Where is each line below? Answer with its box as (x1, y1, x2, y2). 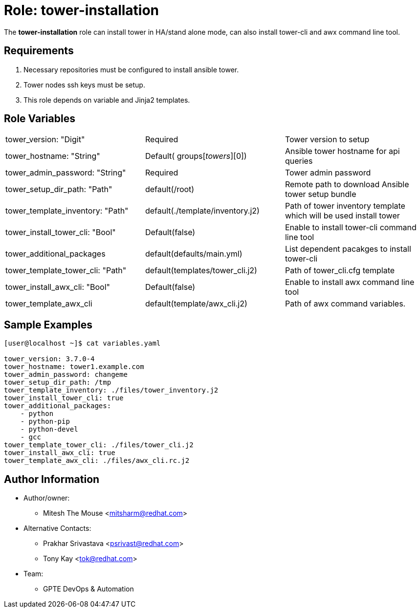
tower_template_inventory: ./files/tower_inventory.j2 (4, 386, 219, 394)
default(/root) (145, 184, 195, 195)
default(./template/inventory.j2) (145, 206, 260, 216)
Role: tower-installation (4, 2, 159, 19)
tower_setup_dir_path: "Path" (5, 184, 112, 195)
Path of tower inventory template (285, 201, 405, 211)
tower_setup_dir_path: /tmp (4, 378, 111, 387)
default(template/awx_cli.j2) (145, 299, 247, 309)
